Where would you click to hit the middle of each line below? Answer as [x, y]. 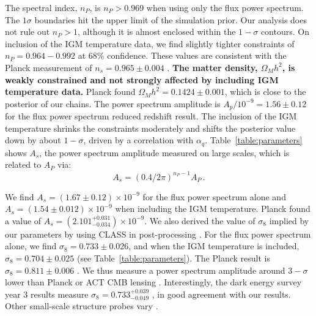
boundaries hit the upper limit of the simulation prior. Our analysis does [171, 19]
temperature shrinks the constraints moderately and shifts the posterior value [150, 128]
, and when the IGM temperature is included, [214, 246]
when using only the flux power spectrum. [225, 7]
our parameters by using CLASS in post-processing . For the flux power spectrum [158, 234]
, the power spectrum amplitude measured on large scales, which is [164, 152]
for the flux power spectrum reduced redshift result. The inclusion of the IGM [151, 116]
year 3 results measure [47, 294]
